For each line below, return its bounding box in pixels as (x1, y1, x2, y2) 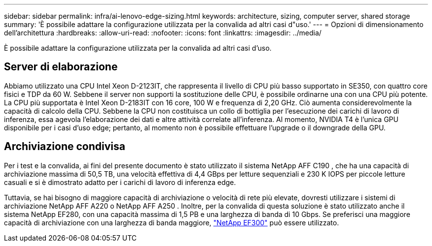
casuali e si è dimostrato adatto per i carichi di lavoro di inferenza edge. (4, 178, 236, 186)
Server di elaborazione (4, 61, 118, 73)
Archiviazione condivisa (4, 140, 125, 153)
